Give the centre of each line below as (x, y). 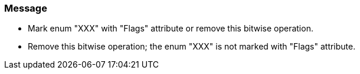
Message (26, 8)
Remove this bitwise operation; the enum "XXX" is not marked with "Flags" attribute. (192, 47)
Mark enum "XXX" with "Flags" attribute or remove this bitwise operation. (171, 29)
